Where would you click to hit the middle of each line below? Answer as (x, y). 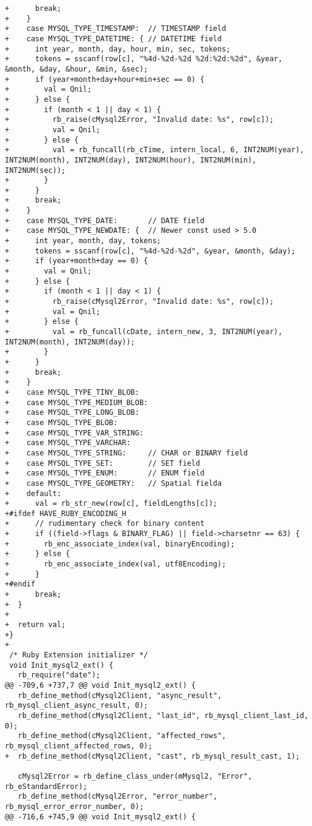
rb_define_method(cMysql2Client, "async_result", (120, 695)
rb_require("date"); (59, 675)
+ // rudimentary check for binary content (105, 524)
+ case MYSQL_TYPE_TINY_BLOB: (72, 392)
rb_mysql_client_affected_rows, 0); (79, 746)
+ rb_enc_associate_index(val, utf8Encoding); (116, 564)
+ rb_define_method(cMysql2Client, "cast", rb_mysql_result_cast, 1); (152, 756)
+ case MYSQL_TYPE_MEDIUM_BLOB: (77, 402)
